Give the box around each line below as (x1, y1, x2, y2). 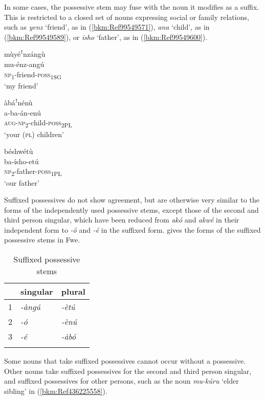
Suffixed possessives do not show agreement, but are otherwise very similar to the (4, 194, 259, 205)
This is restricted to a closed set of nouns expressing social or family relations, (4, 11, 249, 22)
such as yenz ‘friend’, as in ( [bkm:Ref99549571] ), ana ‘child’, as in (4, 21, 210, 32)
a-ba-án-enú (4, 107, 41, 118)
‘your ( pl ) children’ (4, 128, 64, 139)
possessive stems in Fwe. (4, 234, 80, 245)
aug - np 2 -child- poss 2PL (4, 117, 72, 129)
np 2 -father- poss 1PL (4, 166, 62, 178)
